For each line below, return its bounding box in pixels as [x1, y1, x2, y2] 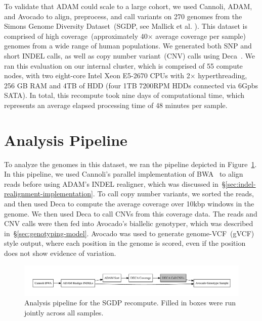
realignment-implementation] [4, 188, 93, 199]
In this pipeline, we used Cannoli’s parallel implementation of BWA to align [4, 169, 243, 179]
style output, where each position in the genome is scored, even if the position [4, 238, 246, 248]
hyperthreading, [198, 70, 247, 81]
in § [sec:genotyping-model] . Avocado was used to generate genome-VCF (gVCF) [4, 228, 254, 238]
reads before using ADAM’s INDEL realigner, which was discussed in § [4, 178, 226, 189]
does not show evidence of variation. [4, 248, 116, 258]
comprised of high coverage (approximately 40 [4, 30, 148, 41]
